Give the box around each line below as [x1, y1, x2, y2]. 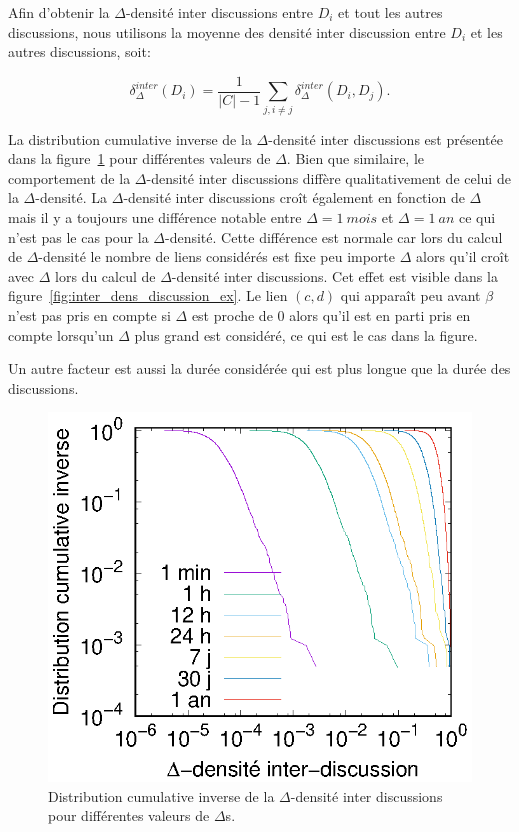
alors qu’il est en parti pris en [289, 304, 471, 325]
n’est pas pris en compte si [8, 304, 171, 325]
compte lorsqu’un [8, 324, 114, 345]
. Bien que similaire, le [286, 148, 425, 169]
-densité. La [35, 187, 108, 208]
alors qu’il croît [416, 246, 510, 267]
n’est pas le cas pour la [8, 226, 149, 247]
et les [470, 21, 503, 42]
